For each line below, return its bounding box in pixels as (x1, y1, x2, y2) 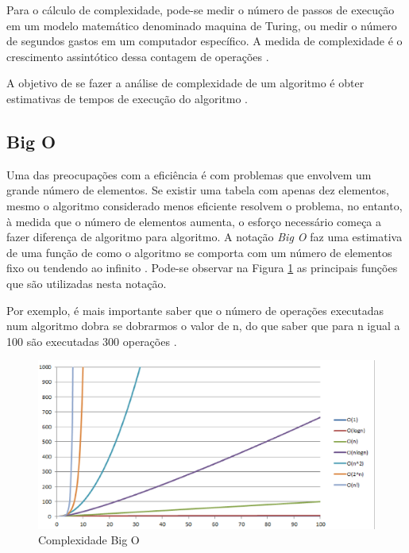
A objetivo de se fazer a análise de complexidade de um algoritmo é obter (6, 75, 365, 91)
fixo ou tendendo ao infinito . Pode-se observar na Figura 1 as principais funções (6, 259, 398, 276)
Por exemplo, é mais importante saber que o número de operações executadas (6, 301, 384, 318)
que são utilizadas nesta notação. (6, 275, 167, 291)
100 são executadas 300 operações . (6, 332, 177, 349)
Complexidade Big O (38, 532, 140, 548)
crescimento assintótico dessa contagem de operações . (6, 48, 269, 64)
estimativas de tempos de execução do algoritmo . (6, 90, 248, 106)
